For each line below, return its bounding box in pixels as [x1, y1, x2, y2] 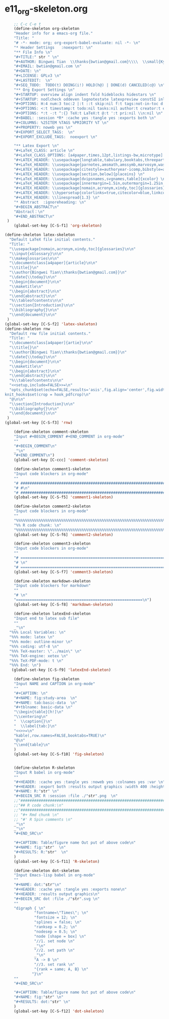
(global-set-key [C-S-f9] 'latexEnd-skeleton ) [11, 667, 111, 672]
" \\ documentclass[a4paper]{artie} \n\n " [9, 341, 93, 346]
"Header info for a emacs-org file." [14, 31, 93, 36]
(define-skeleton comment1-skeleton [14, 467, 91, 472]
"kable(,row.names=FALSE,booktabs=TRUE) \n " [14, 733, 107, 738]
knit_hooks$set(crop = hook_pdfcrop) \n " [5, 392, 91, 397]
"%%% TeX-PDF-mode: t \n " [9, 658, 64, 663]
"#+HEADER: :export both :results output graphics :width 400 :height [14, 784, 165, 789]
